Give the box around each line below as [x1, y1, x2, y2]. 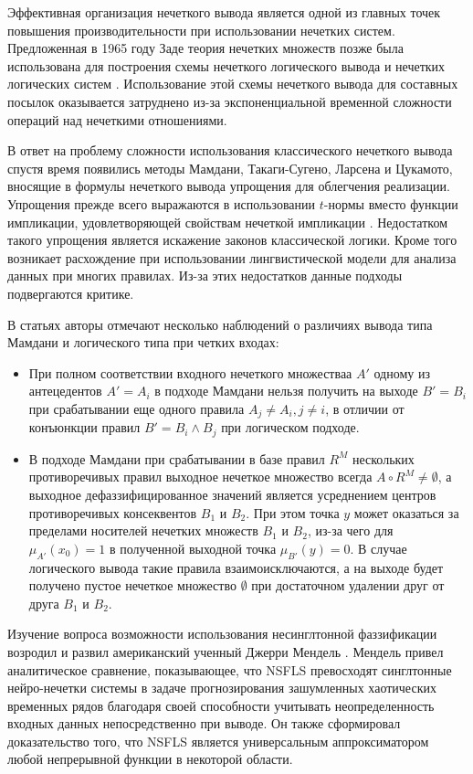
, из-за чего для [307, 521, 394, 540]
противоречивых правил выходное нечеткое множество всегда [28, 467, 373, 486]
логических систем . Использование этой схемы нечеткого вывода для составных [7, 74, 458, 93]
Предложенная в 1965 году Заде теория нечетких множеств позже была [7, 38, 404, 58]
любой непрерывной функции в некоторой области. [7, 749, 293, 769]
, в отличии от [325, 398, 405, 418]
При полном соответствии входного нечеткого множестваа [28, 363, 352, 382]
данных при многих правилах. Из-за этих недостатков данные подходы [7, 266, 403, 285]
